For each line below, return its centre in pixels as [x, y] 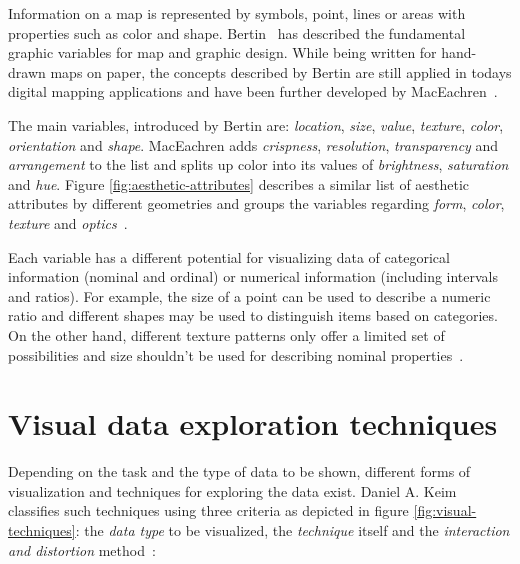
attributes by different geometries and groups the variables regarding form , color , [256, 203]
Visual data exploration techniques [253, 423]
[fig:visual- [445, 510]
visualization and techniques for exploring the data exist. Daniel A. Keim [232, 490]
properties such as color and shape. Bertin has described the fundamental [237, 32]
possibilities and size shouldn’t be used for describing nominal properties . [236, 354]
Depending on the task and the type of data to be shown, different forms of [239, 471]
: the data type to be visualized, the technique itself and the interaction [292, 530]
